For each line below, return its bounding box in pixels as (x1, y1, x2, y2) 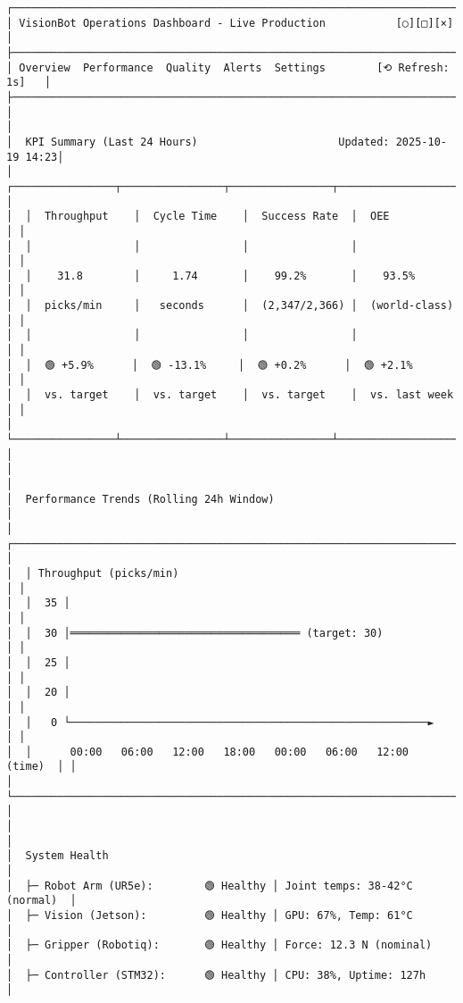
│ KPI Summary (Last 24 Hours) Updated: (6, 135, 390, 148)
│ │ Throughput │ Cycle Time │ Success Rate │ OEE (6, 210, 390, 223)
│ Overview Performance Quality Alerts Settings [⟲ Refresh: (6, 61, 450, 74)
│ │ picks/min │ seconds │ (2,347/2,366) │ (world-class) (6, 299, 454, 313)
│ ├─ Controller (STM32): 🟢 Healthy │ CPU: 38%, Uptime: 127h (6, 968, 426, 982)
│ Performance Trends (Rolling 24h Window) (6, 492, 275, 506)
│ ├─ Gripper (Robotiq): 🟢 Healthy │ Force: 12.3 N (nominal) (6, 939, 433, 952)
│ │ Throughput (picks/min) (6, 566, 179, 580)
